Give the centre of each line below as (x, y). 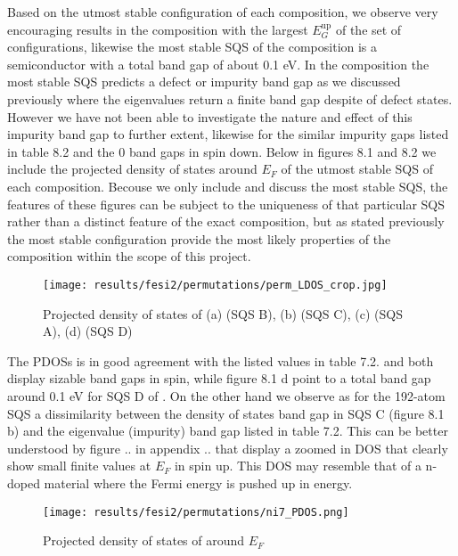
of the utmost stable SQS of (357, 169)
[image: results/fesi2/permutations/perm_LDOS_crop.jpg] (215, 285)
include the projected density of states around (132, 169)
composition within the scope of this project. (129, 256)
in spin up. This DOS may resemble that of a (298, 466)
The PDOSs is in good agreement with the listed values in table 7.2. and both (221, 360)
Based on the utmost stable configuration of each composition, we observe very (223, 12)
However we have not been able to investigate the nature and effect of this (210, 116)
